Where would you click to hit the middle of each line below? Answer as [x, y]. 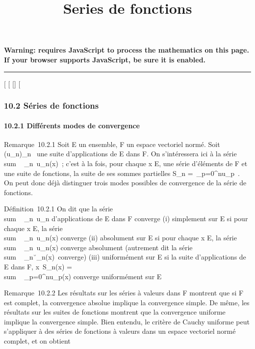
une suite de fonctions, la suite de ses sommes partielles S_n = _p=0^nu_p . [122, 173]
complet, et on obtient [37, 341]
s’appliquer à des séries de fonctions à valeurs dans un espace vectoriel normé [120, 331]
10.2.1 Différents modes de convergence [72, 125]
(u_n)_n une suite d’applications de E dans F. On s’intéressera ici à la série [120, 154]
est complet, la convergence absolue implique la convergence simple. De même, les [127, 302]
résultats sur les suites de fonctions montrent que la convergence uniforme [115, 312]
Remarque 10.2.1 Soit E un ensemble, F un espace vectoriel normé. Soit [112, 144]
